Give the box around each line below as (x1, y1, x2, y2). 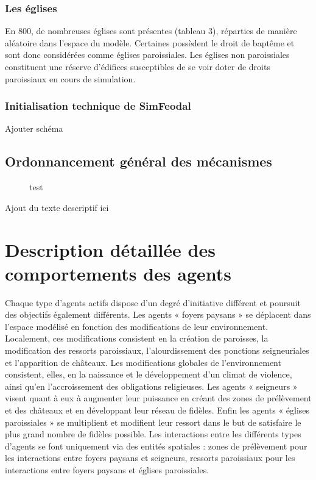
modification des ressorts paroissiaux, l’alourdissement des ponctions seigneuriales (5, 344, 309, 357)
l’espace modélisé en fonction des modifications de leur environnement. (5, 320, 269, 332)
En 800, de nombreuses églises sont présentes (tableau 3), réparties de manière (5, 24, 297, 37)
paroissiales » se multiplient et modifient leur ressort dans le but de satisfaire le (5, 415, 301, 428)
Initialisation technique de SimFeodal (5, 98, 191, 113)
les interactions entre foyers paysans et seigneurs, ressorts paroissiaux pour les (5, 451, 295, 464)
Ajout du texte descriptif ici (5, 201, 109, 213)
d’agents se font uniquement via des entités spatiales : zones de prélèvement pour (5, 439, 307, 452)
